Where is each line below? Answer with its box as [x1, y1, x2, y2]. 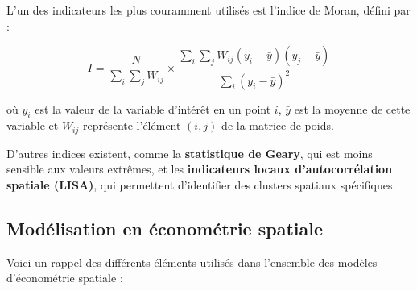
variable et [6, 117, 59, 134]
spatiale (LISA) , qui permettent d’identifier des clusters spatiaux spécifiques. [6, 177, 396, 193]
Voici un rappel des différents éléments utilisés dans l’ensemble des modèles [6, 253, 378, 270]
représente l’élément [82, 117, 181, 134]
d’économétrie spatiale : [6, 269, 123, 286]
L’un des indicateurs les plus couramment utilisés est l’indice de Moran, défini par [6, 2, 411, 18]
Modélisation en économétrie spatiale [6, 215, 323, 240]
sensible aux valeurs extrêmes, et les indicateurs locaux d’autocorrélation [6, 160, 393, 177]
